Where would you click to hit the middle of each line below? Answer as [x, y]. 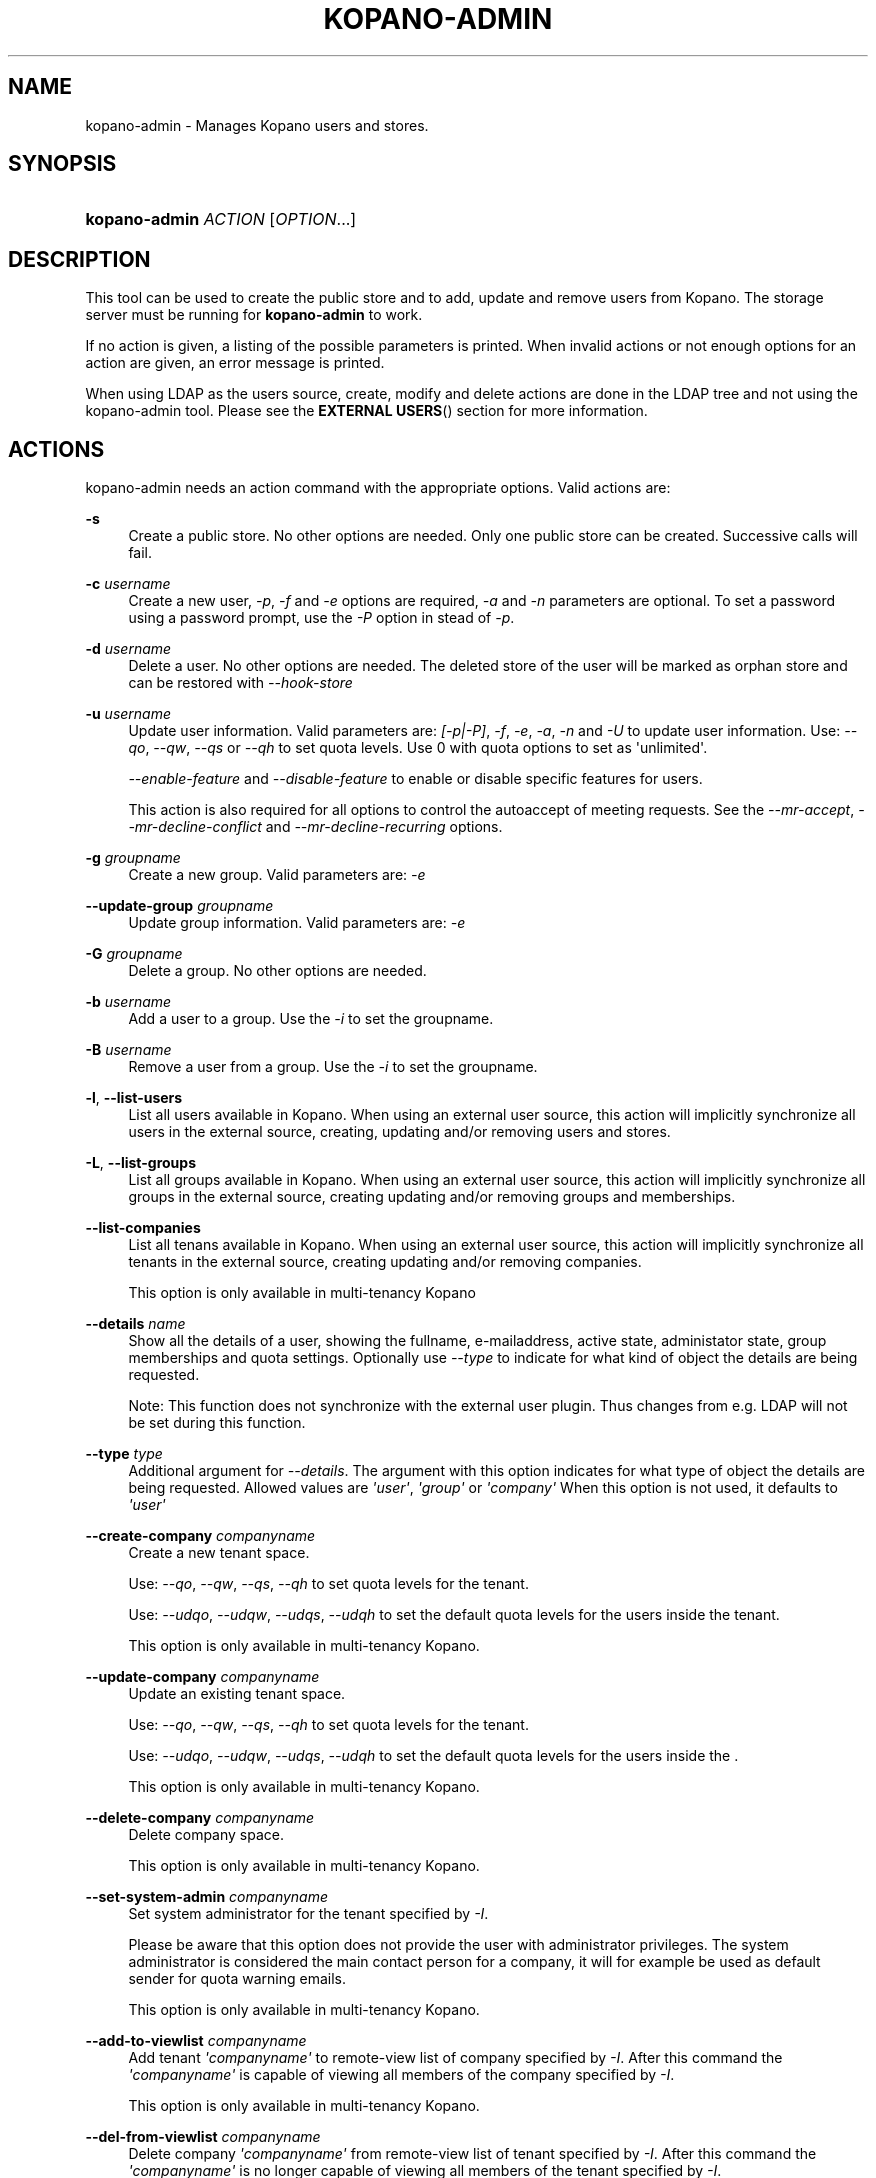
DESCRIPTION [79, 259]
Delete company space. [206, 1835]
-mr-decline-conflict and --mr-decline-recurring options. [315, 827]
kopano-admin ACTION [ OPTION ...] [221, 219]
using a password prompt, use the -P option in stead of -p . [321, 618]
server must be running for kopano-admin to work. [254, 315]
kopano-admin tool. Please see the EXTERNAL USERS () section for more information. [366, 411]
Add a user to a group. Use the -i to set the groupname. [311, 1019]
